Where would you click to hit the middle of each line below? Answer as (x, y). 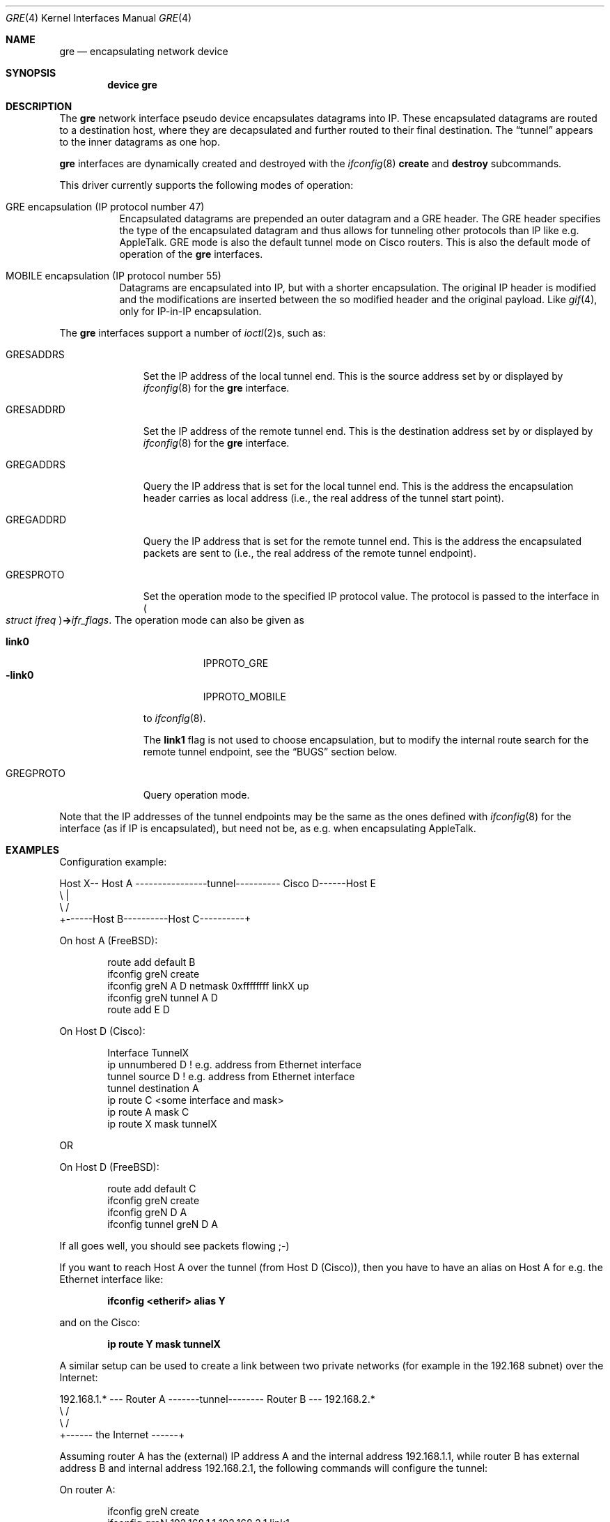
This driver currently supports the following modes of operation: (206, 185)
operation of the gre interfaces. (191, 254)
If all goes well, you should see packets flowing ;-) (174, 1246)
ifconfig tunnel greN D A (163, 1224)
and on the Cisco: (100, 1322)
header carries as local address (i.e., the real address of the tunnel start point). (323, 498)
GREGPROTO (36, 773)
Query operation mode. (196, 795)
